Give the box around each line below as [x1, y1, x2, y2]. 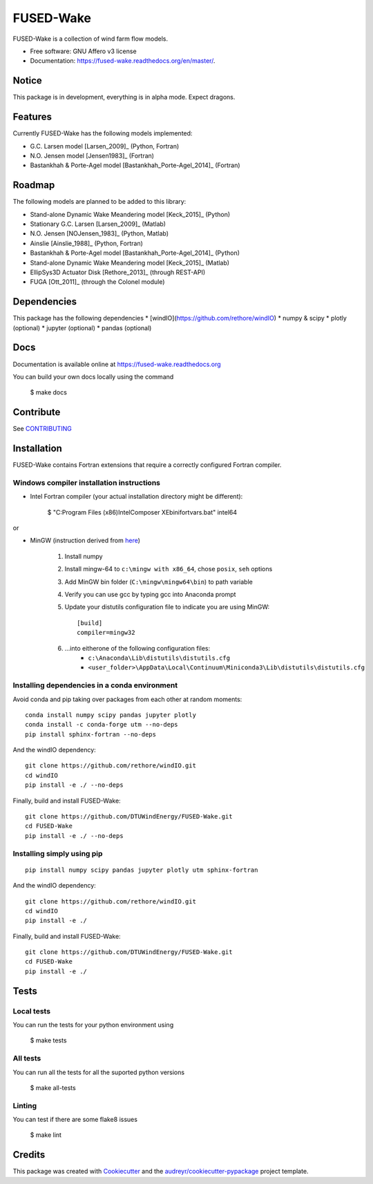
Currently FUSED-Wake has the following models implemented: [12, 129, 193, 137]
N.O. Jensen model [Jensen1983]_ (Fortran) [30, 151, 155, 160]
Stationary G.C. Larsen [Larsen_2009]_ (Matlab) [30, 220, 166, 228]
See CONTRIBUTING [12, 425, 72, 433]
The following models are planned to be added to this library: [12, 198, 186, 206]
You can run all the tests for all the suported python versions [12, 1068, 185, 1076]
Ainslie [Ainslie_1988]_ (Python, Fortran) [30, 239, 143, 247]
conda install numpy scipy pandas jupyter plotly [25, 711, 197, 718]
